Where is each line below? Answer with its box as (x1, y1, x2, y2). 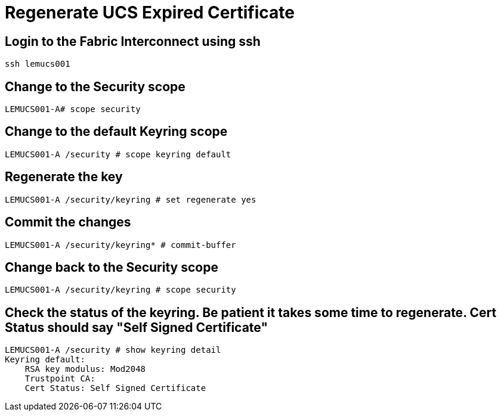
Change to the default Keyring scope (5, 124, 228, 139)
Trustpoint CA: (24, 374, 95, 384)
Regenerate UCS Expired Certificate (5, 2, 295, 23)
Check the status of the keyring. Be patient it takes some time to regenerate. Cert (5, 305, 497, 320)
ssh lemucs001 (5, 59, 70, 69)
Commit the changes (5, 215, 131, 230)
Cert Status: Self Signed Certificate (24, 383, 206, 393)
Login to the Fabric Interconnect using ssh (5, 33, 261, 49)
